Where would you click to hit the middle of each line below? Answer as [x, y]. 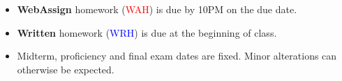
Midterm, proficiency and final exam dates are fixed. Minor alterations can [177, 56]
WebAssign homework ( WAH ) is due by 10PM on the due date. [157, 9]
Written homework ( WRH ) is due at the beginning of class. [147, 32]
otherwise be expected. [66, 69]
